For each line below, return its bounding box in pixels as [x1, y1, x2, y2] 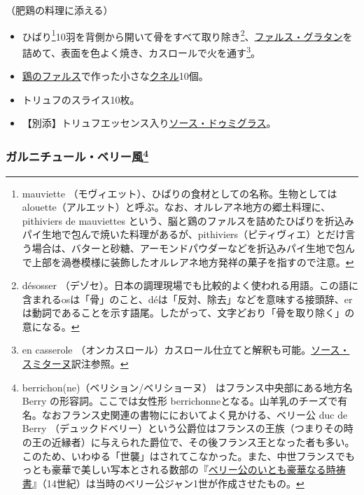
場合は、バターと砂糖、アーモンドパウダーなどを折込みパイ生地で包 [31, 240, 345, 255]
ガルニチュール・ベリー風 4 [6, 146, 149, 165]
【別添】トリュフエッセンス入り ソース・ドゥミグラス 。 [22, 116, 276, 130]
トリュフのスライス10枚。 [22, 92, 140, 106]
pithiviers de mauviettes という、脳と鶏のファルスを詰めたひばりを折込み [22, 213, 354, 228]
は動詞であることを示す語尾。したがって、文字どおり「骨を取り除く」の [22, 305, 355, 320]
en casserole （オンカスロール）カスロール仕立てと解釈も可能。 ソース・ [22, 342, 350, 357]
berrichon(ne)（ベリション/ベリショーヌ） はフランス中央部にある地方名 [22, 379, 353, 394]
